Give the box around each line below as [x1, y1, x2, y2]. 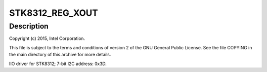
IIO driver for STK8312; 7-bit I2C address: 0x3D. [9, 61, 107, 67]
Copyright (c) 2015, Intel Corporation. [9, 36, 85, 41]
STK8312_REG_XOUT [9, 7, 98, 18]
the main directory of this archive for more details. [9, 52, 111, 58]
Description [9, 22, 49, 31]
